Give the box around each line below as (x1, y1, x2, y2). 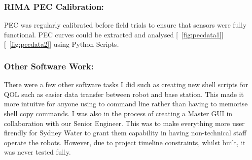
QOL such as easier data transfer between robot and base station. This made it (4, 89, 244, 99)
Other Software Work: (4, 60, 94, 72)
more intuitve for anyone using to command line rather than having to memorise (4, 98, 248, 109)
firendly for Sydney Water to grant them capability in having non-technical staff (4, 128, 247, 138)
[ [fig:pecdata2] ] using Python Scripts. (4, 39, 119, 49)
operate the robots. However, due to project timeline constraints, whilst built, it (4, 137, 246, 147)
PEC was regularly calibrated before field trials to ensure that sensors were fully (4, 20, 247, 30)
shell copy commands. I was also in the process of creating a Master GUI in (4, 108, 233, 118)
